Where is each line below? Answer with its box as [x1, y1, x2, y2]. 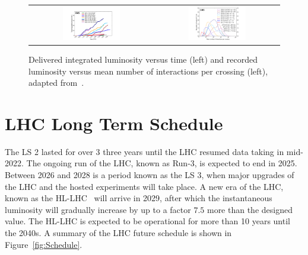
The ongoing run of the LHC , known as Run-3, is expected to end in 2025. [26, 157, 297, 169]
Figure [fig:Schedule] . [5, 238, 82, 250]
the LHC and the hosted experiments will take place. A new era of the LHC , [5, 180, 284, 192]
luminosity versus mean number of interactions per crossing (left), [28, 64, 268, 77]
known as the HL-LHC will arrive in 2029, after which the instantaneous [5, 192, 272, 204]
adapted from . [28, 76, 84, 89]
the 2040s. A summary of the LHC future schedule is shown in [5, 226, 232, 238]
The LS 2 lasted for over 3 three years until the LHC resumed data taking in [5, 145, 284, 157]
